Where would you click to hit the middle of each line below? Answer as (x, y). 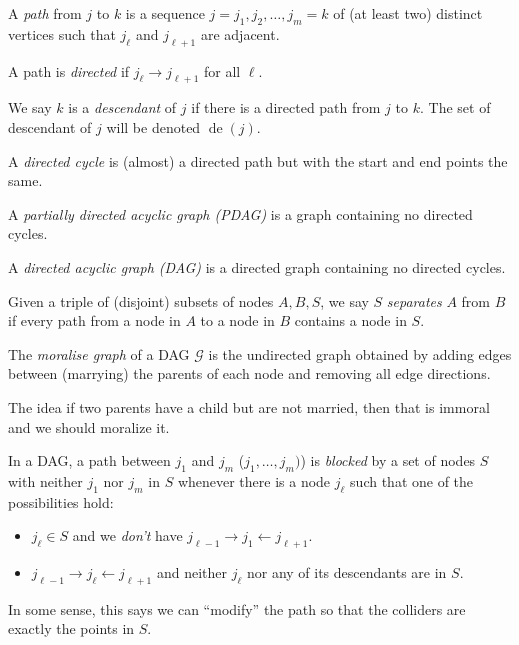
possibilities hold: (61, 501)
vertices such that (62, 33)
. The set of (455, 107)
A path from (45, 13)
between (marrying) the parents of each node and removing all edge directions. (249, 373)
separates (414, 300)
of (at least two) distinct (408, 13)
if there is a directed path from (286, 107)
